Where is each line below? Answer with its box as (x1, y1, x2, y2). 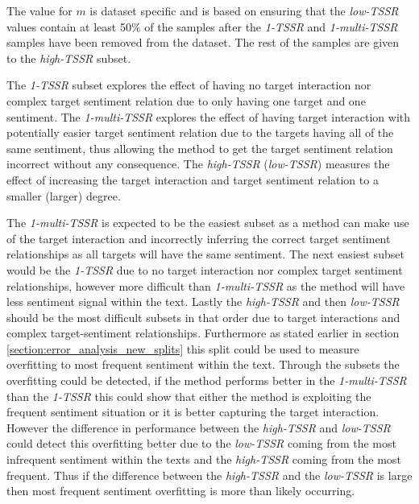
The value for (6, 2, 73, 19)
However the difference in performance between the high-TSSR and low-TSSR (6, 419, 391, 436)
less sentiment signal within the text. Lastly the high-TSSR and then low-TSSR (6, 293, 400, 310)
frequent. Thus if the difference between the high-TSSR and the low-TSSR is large (6, 466, 413, 483)
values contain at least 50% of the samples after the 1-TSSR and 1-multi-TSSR (6, 18, 398, 35)
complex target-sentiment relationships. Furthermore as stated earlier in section (6, 324, 400, 341)
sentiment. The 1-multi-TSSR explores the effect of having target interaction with (6, 108, 411, 125)
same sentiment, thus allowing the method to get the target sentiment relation (6, 139, 393, 156)
